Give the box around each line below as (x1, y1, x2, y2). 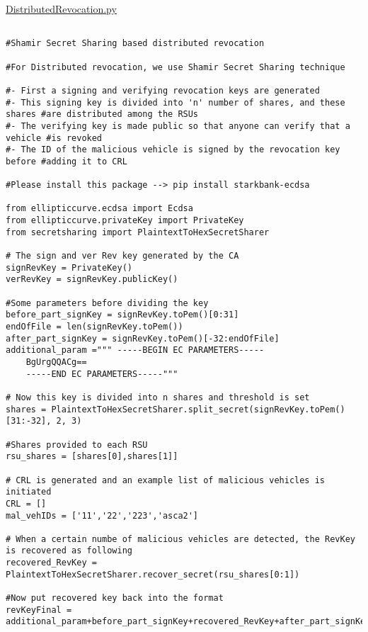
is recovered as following (6, 546, 132, 556)
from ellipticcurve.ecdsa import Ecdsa (6, 203, 193, 214)
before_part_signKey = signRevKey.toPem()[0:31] (6, 310, 239, 320)
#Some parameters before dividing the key (6, 298, 209, 308)
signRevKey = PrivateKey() (6, 262, 132, 273)
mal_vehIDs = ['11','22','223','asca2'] (6, 510, 199, 521)
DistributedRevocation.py (6, 1, 117, 16)
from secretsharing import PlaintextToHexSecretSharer (6, 227, 270, 237)
